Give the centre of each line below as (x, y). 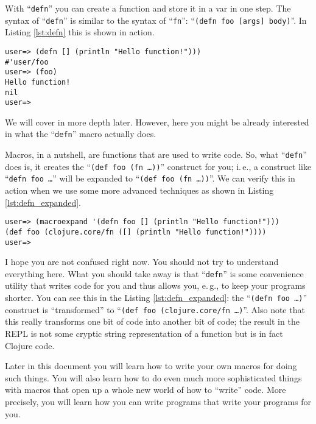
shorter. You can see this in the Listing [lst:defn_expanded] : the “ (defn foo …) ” (156, 298)
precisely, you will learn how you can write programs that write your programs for (158, 401)
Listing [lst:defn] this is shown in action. (80, 32)
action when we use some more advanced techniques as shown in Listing (139, 190)
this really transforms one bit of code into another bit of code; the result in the (152, 321)
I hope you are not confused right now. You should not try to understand (142, 262)
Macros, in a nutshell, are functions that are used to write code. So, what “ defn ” (156, 154)
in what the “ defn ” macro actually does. (81, 134)
